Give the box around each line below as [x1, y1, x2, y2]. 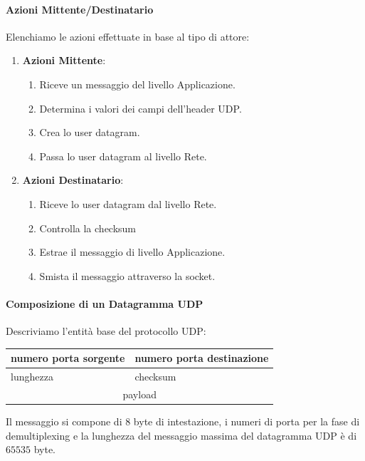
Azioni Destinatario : [22, 172, 124, 187]
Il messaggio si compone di [6, 414, 122, 428]
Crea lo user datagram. [39, 125, 140, 140]
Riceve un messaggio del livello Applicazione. [39, 76, 236, 91]
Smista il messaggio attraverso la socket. [39, 268, 216, 283]
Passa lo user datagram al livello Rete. [39, 148, 207, 163]
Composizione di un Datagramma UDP [6, 296, 203, 311]
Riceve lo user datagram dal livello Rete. [39, 196, 217, 211]
